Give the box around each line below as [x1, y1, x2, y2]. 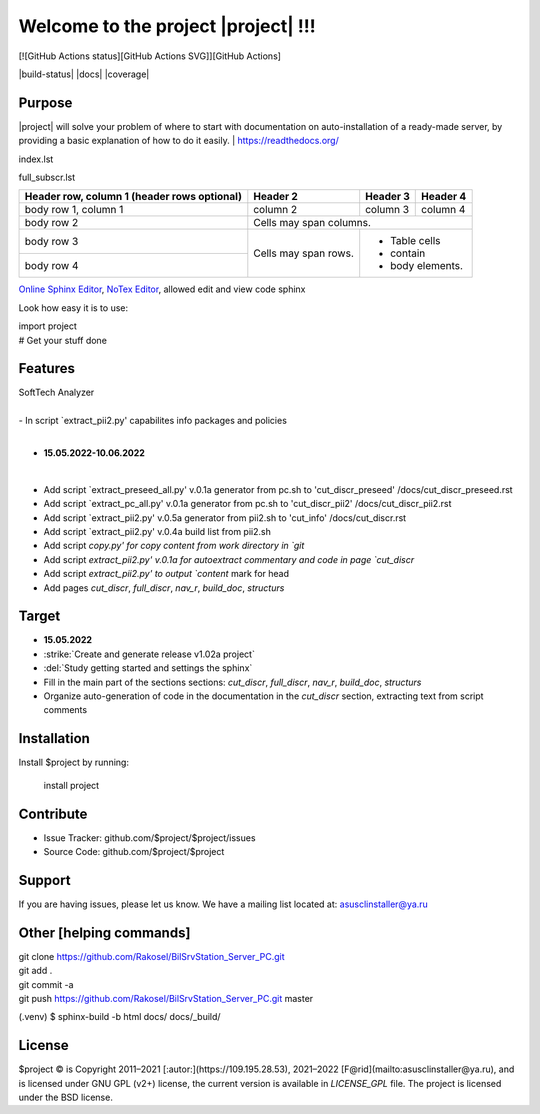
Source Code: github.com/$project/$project [43, 846, 225, 858]
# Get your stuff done [18, 334, 107, 346]
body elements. [390, 259, 464, 273]
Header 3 [365, 190, 410, 204]
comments [43, 704, 88, 716]
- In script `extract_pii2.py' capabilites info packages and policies [18, 415, 287, 427]
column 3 [365, 203, 410, 217]
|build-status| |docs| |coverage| [18, 68, 150, 80]
